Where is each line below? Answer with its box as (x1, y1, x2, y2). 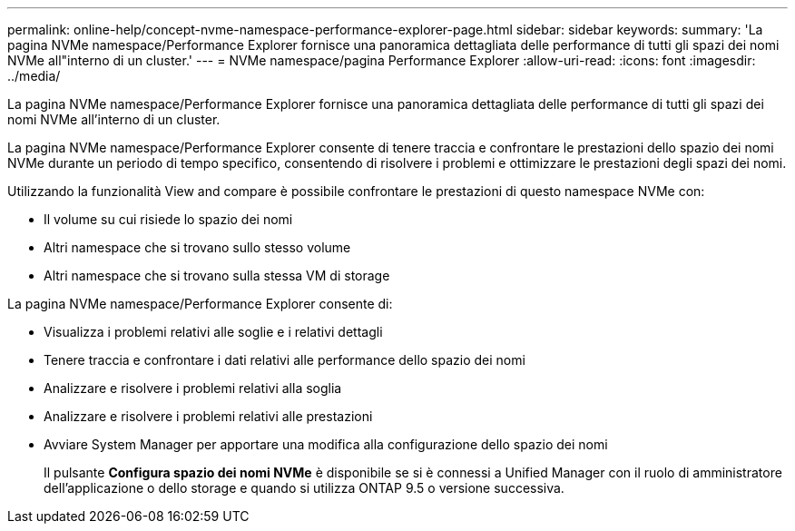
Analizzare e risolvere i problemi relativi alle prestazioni (44, 408, 373, 424)
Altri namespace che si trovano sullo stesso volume (44, 240, 351, 255)
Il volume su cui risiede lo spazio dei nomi (44, 211, 293, 227)
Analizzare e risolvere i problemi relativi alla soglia (44, 380, 342, 396)
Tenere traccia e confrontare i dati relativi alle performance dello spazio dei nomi (44, 352, 525, 368)
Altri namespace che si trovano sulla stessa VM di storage (44, 268, 390, 283)
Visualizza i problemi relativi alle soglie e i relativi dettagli (44, 324, 383, 339)
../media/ (7, 68, 61, 84)
